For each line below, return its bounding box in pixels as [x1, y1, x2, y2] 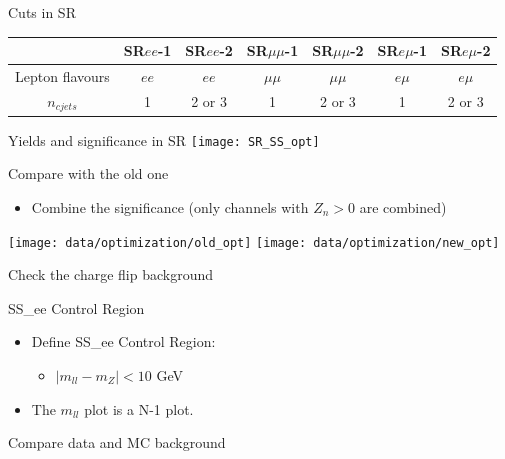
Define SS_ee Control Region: [31, 331, 216, 352]
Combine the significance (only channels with [31, 196, 309, 217]
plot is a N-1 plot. [84, 398, 194, 419]
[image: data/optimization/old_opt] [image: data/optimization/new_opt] [8, 235, 500, 250]
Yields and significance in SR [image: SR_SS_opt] [8, 129, 320, 150]
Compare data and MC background [8, 432, 226, 453]
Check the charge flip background [8, 264, 214, 285]
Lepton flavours [15, 65, 110, 86]
